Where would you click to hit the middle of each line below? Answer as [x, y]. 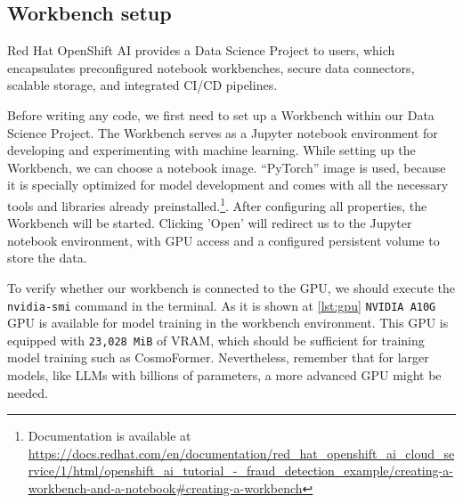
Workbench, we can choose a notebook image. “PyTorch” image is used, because [227, 167]
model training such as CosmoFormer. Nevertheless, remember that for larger [218, 357]
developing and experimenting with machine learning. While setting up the [211, 150]
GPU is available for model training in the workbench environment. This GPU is [228, 323]
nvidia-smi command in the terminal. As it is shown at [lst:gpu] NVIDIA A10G [222, 305]
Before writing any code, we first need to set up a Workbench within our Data [221, 114]
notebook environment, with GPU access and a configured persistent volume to [223, 240]
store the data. [47, 258]
